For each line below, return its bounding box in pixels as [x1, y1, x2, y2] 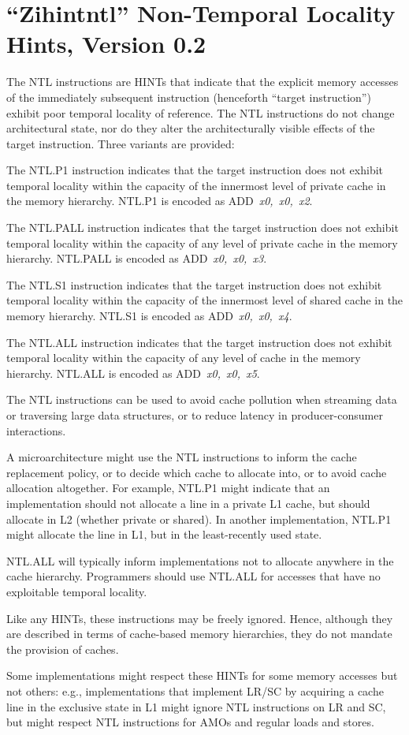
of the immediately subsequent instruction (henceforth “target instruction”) [6, 88, 371, 105]
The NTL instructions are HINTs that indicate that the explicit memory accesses [6, 73, 399, 90]
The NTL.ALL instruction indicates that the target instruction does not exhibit [6, 334, 392, 350]
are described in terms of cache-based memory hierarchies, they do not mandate [6, 625, 392, 642]
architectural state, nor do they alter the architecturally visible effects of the [6, 120, 375, 136]
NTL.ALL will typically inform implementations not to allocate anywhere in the [6, 552, 394, 569]
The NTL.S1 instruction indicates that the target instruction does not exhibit [6, 276, 382, 293]
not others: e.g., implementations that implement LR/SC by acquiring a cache [6, 682, 384, 699]
